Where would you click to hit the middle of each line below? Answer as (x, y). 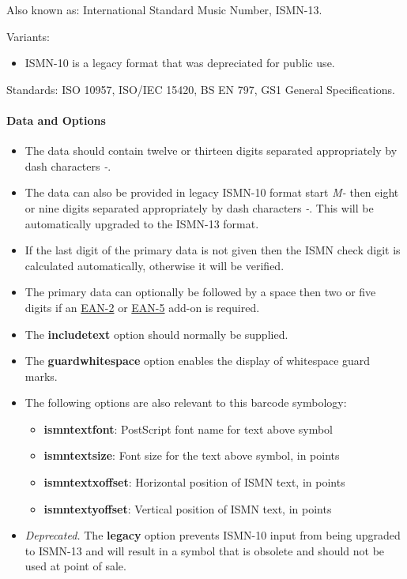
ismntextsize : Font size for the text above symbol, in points (192, 455)
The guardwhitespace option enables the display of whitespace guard (198, 361)
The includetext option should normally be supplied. (156, 334)
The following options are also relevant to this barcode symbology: (186, 402)
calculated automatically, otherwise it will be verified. (155, 265)
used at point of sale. (75, 566)
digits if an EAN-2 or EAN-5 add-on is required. (142, 307)
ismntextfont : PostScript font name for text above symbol (188, 429)
